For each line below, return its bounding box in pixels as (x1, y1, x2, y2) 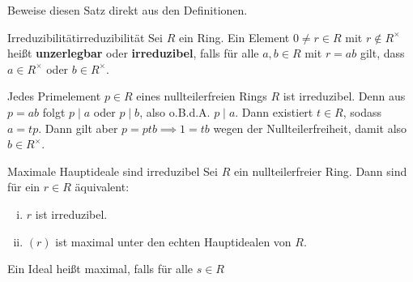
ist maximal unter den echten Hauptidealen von (55, 233, 292, 250)
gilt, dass (360, 45, 405, 62)
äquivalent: (75, 178, 130, 195)
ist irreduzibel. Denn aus (283, 88, 406, 105)
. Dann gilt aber (38, 119, 118, 136)
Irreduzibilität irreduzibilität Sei (7, 28, 163, 45)
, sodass (343, 103, 382, 120)
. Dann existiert (235, 103, 313, 120)
